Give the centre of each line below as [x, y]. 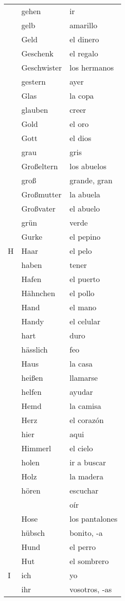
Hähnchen [38, 293]
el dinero [84, 39]
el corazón [87, 420]
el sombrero [89, 561]
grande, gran [91, 180]
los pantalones [94, 519]
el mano [83, 307]
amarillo [83, 25]
